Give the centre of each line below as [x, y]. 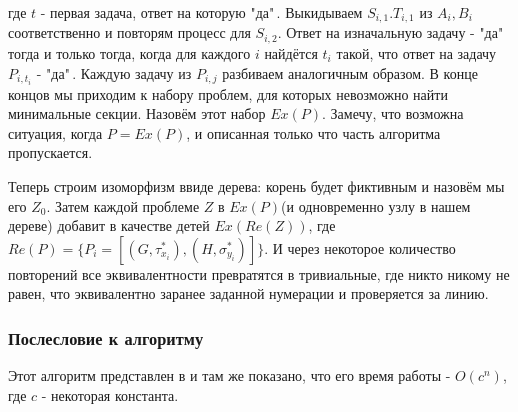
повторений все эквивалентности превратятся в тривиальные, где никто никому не [259, 273]
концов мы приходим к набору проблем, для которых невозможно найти [228, 93]
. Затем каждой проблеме [123, 205]
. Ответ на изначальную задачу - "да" [390, 32]
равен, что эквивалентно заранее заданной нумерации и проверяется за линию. [248, 293]
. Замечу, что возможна [393, 113]
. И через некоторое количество [360, 247]
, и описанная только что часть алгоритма [313, 132]
